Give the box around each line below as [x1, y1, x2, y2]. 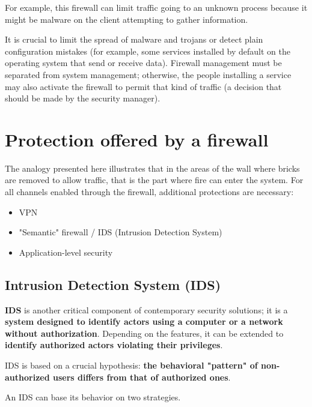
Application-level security [19, 246, 113, 258]
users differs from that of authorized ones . [52, 370, 231, 383]
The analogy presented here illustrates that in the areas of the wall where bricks [5, 161, 300, 174]
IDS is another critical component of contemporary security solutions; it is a [5, 303, 288, 316]
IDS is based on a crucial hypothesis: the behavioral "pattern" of [5, 359, 258, 372]
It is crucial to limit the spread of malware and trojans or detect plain [5, 33, 263, 46]
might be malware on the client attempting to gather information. [5, 13, 248, 25]
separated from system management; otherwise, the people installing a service [5, 68, 292, 80]
